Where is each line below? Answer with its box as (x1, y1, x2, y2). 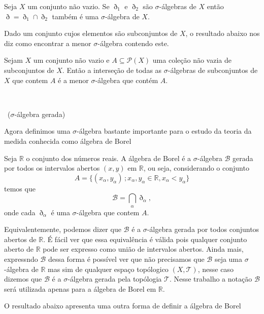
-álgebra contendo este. (97, 37, 169, 48)
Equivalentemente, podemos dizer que (4, 224, 121, 234)
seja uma (214, 254, 243, 264)
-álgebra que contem (76, 207, 140, 217)
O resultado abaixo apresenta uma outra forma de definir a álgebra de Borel (4, 300, 241, 311)
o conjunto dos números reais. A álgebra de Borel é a (26, 152, 191, 163)
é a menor (58, 74, 89, 85)
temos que (4, 183, 36, 193)
